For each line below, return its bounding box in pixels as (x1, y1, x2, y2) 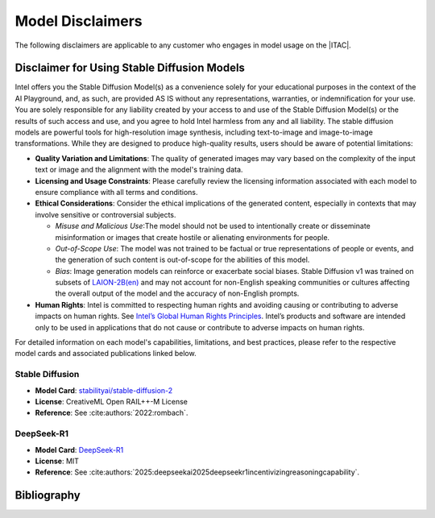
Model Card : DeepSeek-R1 (35, 445, 124, 454)
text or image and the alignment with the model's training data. (35, 165, 243, 175)
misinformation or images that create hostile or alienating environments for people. (55, 232, 330, 242)
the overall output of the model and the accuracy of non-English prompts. (55, 288, 300, 298)
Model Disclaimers (14, 12, 143, 30)
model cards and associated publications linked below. (14, 349, 197, 358)
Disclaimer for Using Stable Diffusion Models (14, 61, 246, 75)
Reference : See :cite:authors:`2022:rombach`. (35, 408, 188, 418)
